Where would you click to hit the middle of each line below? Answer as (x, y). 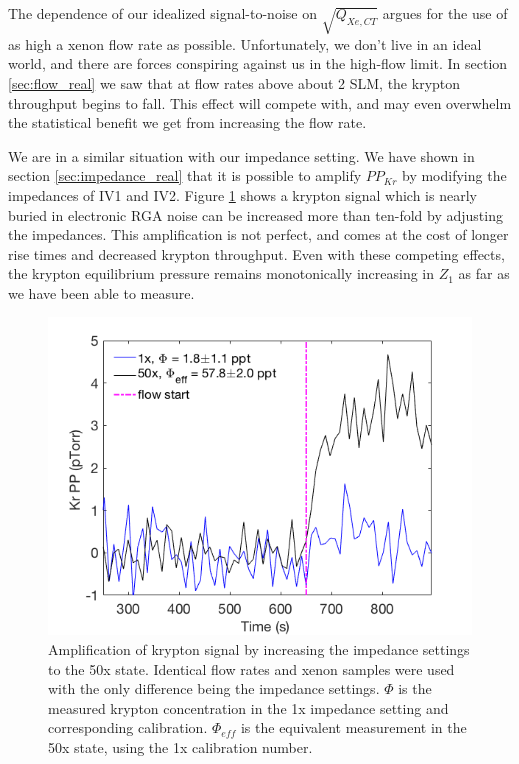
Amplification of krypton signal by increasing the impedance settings (259, 649)
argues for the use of (445, 13)
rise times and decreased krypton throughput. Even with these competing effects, (256, 253)
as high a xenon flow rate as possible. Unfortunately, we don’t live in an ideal (245, 43)
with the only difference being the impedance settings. (214, 688)
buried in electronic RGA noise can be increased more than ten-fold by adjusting (255, 214)
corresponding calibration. (128, 727)
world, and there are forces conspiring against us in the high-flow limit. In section (258, 63)
